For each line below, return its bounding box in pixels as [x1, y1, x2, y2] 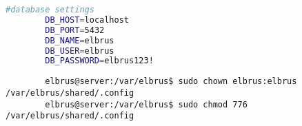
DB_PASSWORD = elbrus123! [45, 56, 154, 66]
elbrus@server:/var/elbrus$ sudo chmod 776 [45, 99, 248, 109]
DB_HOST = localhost [45, 14, 130, 25]
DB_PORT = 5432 [45, 25, 105, 35]
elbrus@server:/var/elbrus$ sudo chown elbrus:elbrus [45, 76, 297, 87]
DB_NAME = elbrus [45, 35, 114, 45]
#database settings [6, 5, 94, 14]
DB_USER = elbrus [45, 45, 114, 56]
